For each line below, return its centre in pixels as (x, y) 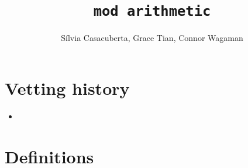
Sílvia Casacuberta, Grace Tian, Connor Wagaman (152, 38)
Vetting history (67, 88)
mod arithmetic (152, 11)
